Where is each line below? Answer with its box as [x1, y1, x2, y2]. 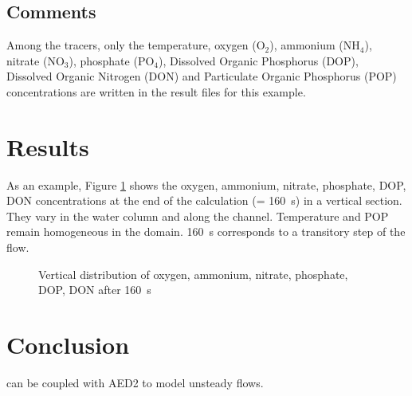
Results [6, 130, 89, 163]
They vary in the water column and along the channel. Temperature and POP [6, 207, 389, 224]
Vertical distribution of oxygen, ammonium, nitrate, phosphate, [38, 265, 348, 282]
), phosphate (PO [69, 52, 155, 69]
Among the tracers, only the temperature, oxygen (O [6, 37, 265, 53]
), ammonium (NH [269, 37, 360, 53]
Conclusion [6, 328, 130, 361]
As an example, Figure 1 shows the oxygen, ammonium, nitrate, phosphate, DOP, [6, 176, 406, 193]
